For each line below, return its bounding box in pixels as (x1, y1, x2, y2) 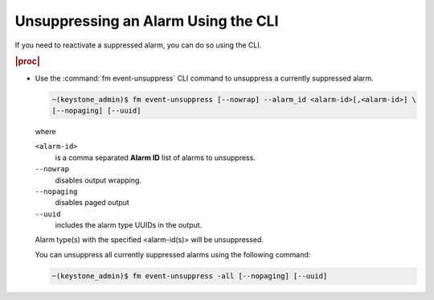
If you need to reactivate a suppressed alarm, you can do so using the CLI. (14, 40, 262, 50)
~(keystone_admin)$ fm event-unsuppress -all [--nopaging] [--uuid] (51, 271, 328, 281)
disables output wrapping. (55, 175, 142, 185)
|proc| (14, 56, 40, 68)
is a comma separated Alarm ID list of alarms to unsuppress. (55, 153, 256, 162)
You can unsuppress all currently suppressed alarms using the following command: (35, 249, 311, 259)
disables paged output (55, 198, 130, 208)
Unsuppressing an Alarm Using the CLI (14, 12, 279, 30)
